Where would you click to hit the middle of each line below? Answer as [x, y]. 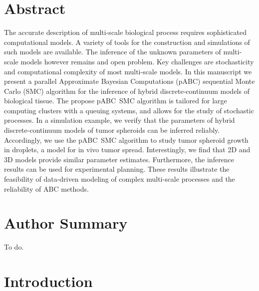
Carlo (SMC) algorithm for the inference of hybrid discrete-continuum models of [127, 91]
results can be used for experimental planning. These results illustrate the [117, 169]
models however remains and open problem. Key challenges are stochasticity [137, 61]
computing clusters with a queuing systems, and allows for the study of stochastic [129, 110]
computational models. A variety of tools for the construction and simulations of [127, 42]
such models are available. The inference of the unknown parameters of [113, 52]
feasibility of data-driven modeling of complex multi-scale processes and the [120, 179]
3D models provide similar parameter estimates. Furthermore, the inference [119, 159]
